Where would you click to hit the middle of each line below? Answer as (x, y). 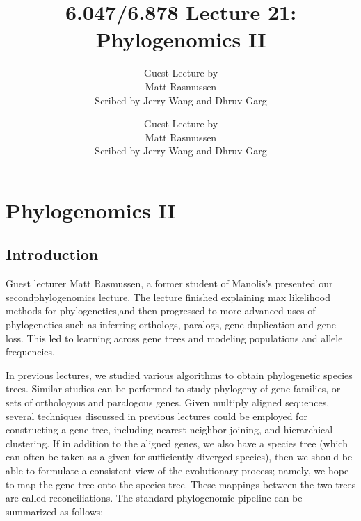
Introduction (52, 254)
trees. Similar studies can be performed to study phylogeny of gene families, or (173, 388)
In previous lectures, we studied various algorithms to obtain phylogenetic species (179, 375)
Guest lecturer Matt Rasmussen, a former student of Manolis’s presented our (169, 283)
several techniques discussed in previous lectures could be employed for (157, 416)
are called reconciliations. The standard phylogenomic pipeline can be (154, 498)
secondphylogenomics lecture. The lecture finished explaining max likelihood (168, 297)
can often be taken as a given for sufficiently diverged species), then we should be (179, 457)
